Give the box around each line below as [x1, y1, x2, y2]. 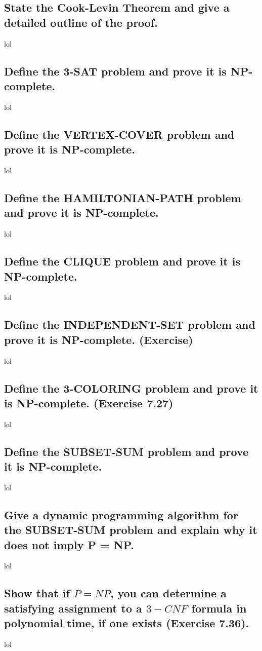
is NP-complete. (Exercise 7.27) [4, 395, 173, 410]
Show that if [4, 585, 70, 601]
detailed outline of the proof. [4, 14, 158, 30]
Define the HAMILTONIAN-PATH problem [4, 189, 241, 205]
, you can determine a [110, 585, 227, 601]
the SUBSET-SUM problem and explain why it [4, 522, 257, 538]
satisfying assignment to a [4, 600, 142, 616]
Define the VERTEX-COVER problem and [4, 126, 235, 142]
